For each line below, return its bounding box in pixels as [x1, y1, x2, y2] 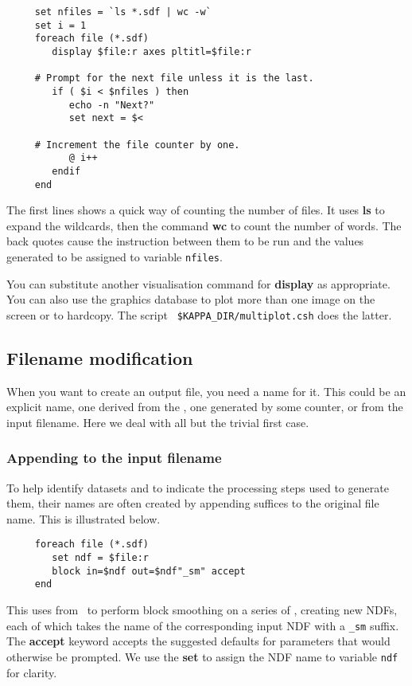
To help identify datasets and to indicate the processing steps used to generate [6, 479, 389, 496]
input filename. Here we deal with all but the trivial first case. [6, 414, 309, 430]
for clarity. [6, 664, 57, 680]
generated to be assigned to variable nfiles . [6, 248, 223, 265]
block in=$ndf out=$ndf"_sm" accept [52, 565, 246, 577]
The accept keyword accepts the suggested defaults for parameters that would [6, 633, 391, 649]
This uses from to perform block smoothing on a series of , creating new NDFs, [6, 602, 398, 618]
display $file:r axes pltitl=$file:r [52, 45, 251, 57]
